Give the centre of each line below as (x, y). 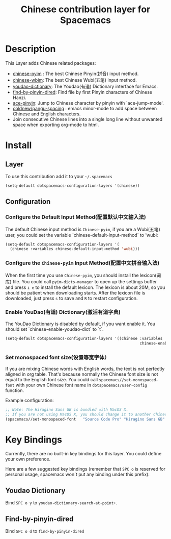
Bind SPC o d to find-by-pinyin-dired (45, 531)
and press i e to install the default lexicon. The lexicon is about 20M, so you (85, 287)
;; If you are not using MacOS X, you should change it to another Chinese (87, 414)
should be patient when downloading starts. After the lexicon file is (75, 292)
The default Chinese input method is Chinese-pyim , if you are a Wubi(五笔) (83, 229)
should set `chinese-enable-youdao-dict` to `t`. (54, 329)
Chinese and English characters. (47, 114)
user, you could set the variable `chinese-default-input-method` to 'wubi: (82, 235)
